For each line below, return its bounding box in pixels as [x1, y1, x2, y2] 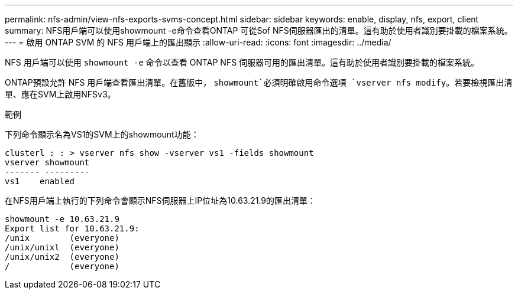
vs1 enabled [5, 177, 75, 186]
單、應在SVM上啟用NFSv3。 [5, 89, 116, 99]
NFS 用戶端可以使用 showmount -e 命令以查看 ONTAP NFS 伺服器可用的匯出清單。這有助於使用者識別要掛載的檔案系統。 [5, 57, 480, 67]
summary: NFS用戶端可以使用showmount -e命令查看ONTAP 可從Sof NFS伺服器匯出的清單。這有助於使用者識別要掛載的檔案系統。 [5, 25, 513, 35]
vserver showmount [5, 158, 90, 167]
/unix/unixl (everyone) [5, 243, 119, 252]
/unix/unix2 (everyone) [5, 252, 119, 262]
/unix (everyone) [5, 233, 119, 243]
